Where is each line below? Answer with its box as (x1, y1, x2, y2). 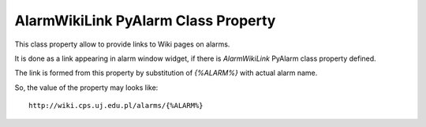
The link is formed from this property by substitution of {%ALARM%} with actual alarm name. (14, 68, 318, 78)
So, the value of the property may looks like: (14, 83, 159, 92)
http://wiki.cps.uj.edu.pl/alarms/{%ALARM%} (28, 101, 204, 110)
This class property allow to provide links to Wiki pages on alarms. (14, 39, 230, 49)
